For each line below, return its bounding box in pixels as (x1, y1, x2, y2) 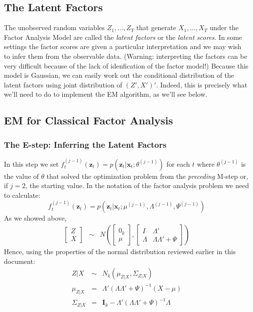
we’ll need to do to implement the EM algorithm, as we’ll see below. (4, 89, 208, 99)
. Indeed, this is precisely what (156, 79, 248, 89)
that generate (136, 22, 176, 33)
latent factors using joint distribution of (4, 79, 122, 89)
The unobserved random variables (4, 22, 105, 33)
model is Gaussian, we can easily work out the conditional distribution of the (4, 70, 234, 80)
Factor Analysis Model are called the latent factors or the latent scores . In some (4, 32, 242, 42)
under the (210, 22, 239, 33)
